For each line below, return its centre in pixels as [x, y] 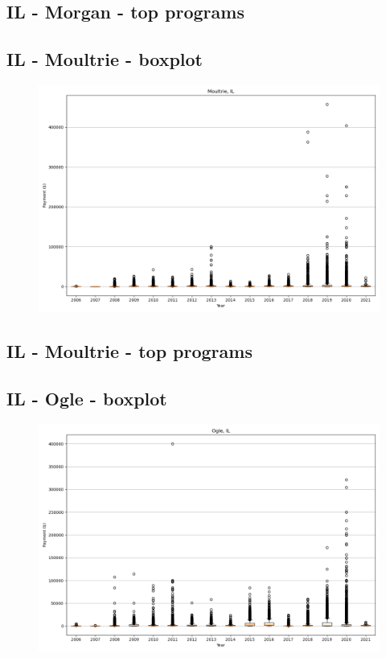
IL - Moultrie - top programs [129, 351]
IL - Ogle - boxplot [87, 399]
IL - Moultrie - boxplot [105, 59]
